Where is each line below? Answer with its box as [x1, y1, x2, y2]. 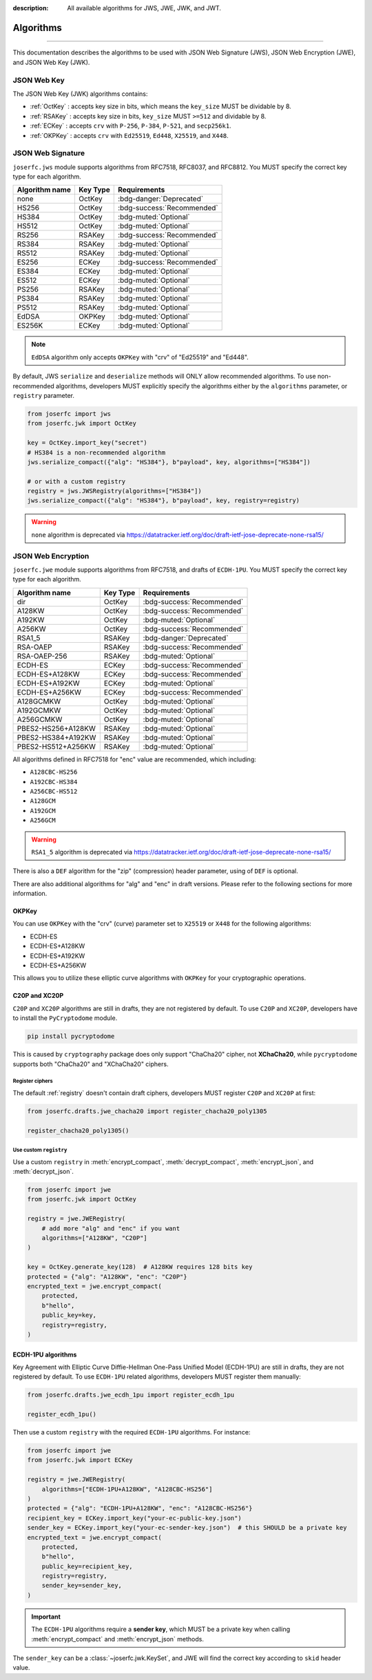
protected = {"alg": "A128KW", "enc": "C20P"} [27, 1272, 187, 1281]
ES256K [17, 321, 43, 330]
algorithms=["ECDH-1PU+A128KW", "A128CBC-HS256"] [41, 1485, 213, 1493]
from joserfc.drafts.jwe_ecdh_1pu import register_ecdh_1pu [27, 1391, 235, 1399]
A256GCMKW [17, 714, 63, 724]
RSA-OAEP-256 [17, 651, 68, 661]
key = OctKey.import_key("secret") [27, 439, 147, 447]
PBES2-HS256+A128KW [17, 723, 96, 733]
